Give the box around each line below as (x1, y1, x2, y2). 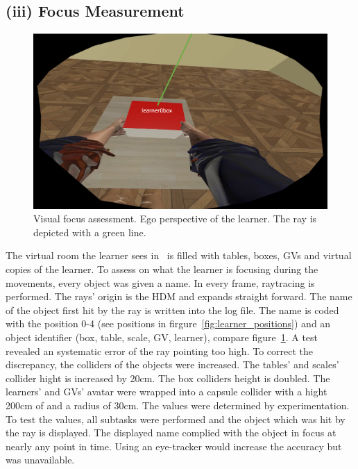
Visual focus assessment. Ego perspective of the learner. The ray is (33, 211, 317, 226)
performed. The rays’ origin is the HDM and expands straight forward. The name (6, 289, 352, 304)
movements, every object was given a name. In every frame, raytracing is (6, 275, 315, 290)
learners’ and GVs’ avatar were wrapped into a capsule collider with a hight (6, 384, 327, 399)
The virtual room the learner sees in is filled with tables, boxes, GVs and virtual (6, 248, 352, 263)
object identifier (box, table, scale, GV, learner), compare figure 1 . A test (6, 329, 318, 344)
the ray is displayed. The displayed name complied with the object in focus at (6, 425, 336, 440)
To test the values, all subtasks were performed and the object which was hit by (6, 411, 346, 426)
